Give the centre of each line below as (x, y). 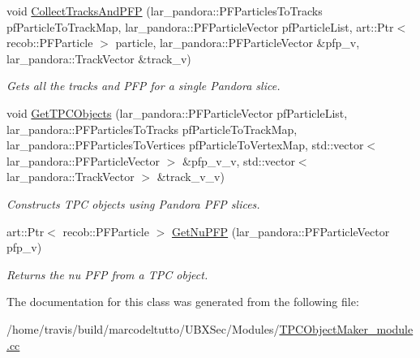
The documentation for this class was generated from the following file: (183, 302)
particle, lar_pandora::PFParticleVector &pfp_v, (238, 43)
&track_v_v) (191, 177)
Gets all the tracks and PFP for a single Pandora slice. (144, 86)
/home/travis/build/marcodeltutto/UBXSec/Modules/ (143, 328)
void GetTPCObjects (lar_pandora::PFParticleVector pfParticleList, (177, 112)
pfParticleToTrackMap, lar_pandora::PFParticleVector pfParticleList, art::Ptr (200, 26)
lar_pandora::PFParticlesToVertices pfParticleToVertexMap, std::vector (185, 145)
